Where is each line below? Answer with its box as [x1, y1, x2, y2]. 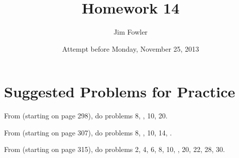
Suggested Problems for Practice [4, 81, 235, 102]
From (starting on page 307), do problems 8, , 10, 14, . [4, 127, 172, 137]
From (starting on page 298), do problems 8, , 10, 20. [4, 110, 168, 121]
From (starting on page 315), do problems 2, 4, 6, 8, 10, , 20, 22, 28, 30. [4, 144, 225, 154]
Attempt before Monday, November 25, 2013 [62, 43, 199, 54]
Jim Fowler [113, 27, 148, 37]
